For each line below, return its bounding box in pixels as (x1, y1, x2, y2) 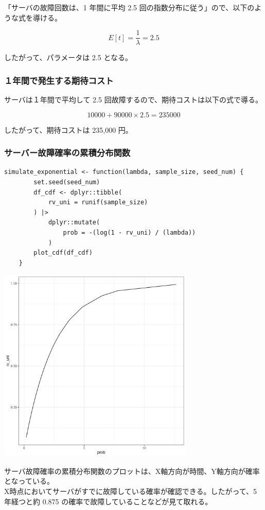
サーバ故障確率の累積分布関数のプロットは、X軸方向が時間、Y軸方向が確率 (4, 465, 260, 476)
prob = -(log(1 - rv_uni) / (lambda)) (63, 229, 196, 237)
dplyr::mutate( (48, 219, 100, 226)
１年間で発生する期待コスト (4, 74, 114, 86)
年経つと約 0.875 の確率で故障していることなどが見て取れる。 (4, 496, 213, 506)
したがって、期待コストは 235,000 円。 (4, 124, 133, 135)
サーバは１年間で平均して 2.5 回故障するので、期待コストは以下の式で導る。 (4, 94, 263, 105)
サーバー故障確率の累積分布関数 (4, 146, 131, 159)
